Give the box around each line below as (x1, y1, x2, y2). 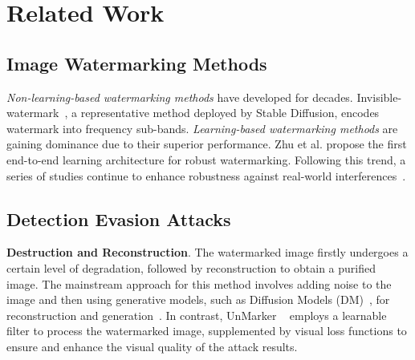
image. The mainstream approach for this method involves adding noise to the (6, 275, 392, 292)
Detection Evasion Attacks (6, 206, 231, 231)
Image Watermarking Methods (6, 51, 267, 75)
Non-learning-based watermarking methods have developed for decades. (6, 88, 353, 105)
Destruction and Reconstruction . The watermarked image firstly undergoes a (6, 244, 409, 261)
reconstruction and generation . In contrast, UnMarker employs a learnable (6, 306, 387, 323)
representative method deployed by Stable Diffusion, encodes (80, 104, 380, 121)
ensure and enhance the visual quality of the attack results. (6, 338, 298, 354)
